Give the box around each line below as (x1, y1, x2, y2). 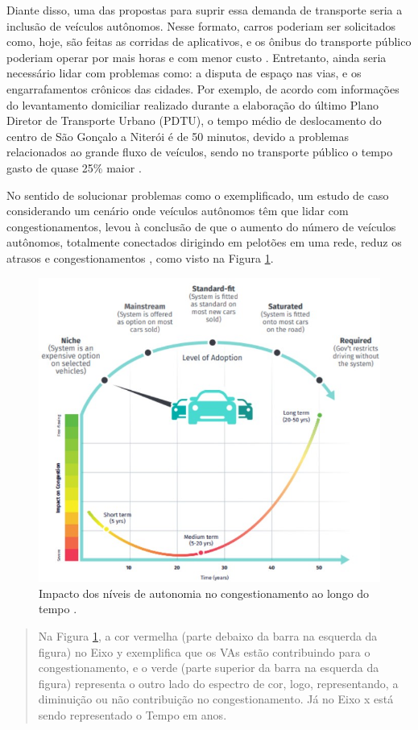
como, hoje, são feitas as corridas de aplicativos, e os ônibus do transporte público (6, 33, 412, 50)
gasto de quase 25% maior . (6, 159, 142, 176)
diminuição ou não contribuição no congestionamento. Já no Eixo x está (38, 691, 394, 707)
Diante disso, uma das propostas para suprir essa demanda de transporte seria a (6, 2, 403, 18)
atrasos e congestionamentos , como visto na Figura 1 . (6, 249, 274, 266)
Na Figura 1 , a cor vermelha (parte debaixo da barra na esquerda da (38, 628, 378, 644)
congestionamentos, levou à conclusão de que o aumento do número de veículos (6, 218, 396, 234)
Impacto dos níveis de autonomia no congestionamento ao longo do (39, 584, 370, 601)
